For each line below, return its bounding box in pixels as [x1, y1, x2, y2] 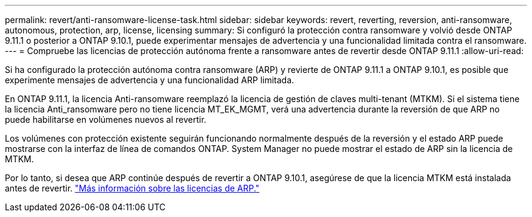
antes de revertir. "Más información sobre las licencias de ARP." [5, 183, 260, 193]
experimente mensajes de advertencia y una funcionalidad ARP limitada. [5, 75, 295, 85]
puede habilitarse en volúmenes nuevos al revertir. [5, 114, 206, 125]
